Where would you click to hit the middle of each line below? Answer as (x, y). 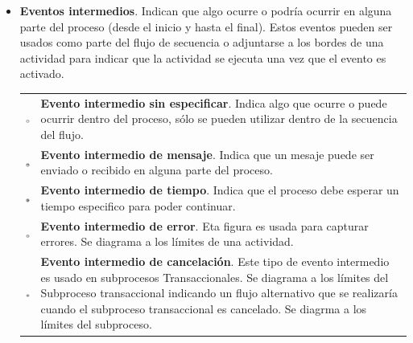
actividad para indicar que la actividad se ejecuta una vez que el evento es (203, 57)
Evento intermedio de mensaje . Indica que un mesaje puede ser (207, 154)
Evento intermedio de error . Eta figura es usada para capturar (204, 225)
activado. (42, 73)
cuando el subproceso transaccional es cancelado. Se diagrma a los (204, 308)
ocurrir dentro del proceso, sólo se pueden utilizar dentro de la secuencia (219, 118)
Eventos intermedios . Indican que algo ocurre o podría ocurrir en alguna (206, 10)
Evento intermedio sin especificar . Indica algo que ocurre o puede (214, 102)
